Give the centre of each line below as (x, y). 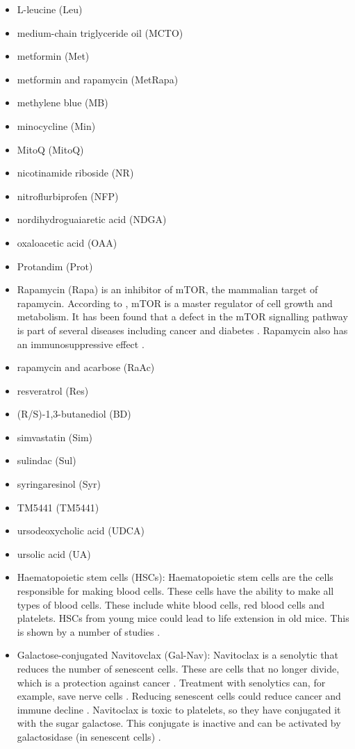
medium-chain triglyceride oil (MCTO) (100, 32)
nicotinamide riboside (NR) (75, 173)
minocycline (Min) (56, 125)
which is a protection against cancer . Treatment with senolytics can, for (171, 682)
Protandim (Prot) (55, 266)
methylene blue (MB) (63, 102)
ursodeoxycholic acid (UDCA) (81, 530)
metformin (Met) (53, 56)
